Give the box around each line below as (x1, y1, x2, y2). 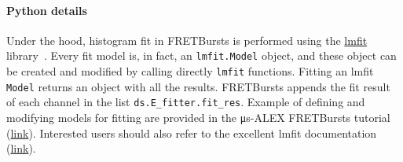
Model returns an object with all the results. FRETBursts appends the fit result (6, 78, 390, 94)
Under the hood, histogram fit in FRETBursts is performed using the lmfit (6, 31, 368, 48)
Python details (6, 2, 87, 18)
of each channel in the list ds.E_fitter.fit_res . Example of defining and (6, 94, 365, 110)
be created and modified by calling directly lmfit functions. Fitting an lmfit (6, 63, 374, 79)
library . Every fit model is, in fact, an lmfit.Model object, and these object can (6, 47, 397, 64)
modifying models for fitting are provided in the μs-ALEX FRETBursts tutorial (6, 109, 390, 126)
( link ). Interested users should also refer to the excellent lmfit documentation (6, 124, 377, 141)
